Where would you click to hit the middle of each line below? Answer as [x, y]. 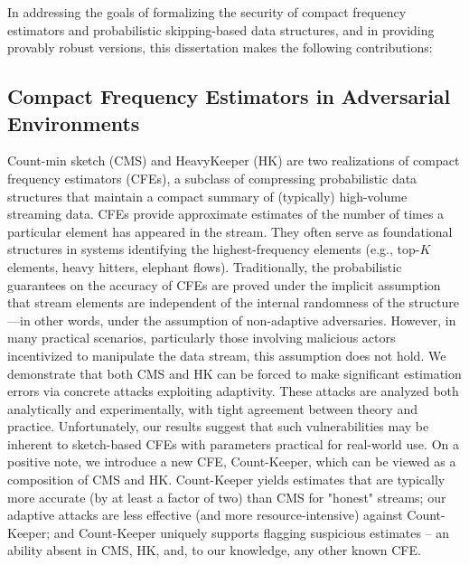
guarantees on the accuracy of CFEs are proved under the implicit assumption [224, 284]
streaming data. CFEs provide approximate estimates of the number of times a [226, 214]
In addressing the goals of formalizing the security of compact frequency [207, 12]
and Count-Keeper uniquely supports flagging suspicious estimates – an [252, 532]
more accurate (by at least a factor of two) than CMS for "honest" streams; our [227, 497]
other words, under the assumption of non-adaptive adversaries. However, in [245, 320]
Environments [74, 122]
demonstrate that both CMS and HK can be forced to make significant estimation [234, 373]
